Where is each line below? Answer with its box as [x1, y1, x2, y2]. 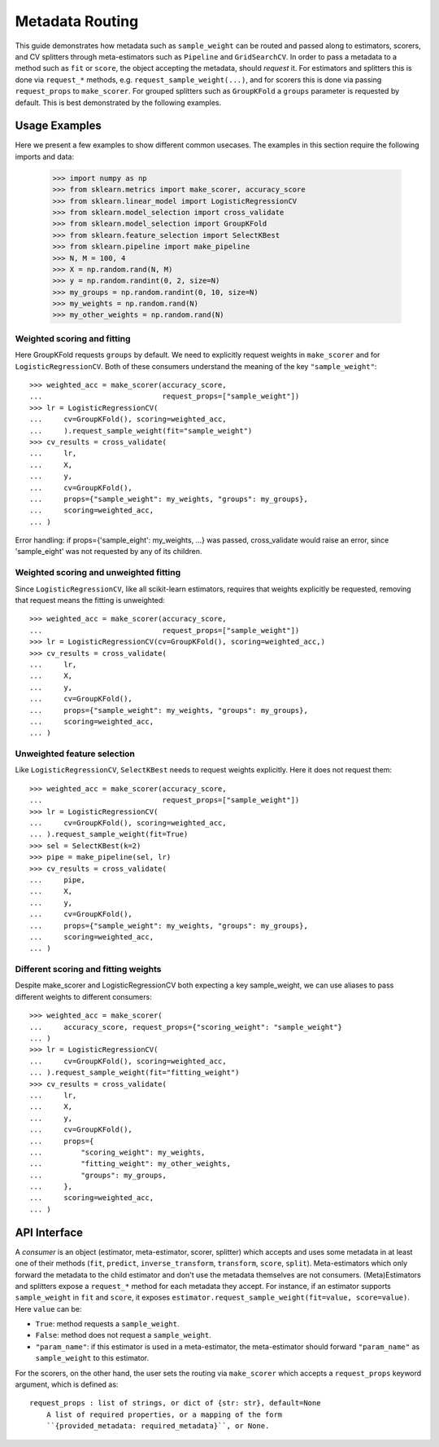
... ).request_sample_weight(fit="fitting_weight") [29, 1068, 240, 1077]
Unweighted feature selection [15, 748, 136, 759]
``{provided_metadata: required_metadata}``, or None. [46, 1422, 270, 1431]
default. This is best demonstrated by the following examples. [15, 98, 222, 108]
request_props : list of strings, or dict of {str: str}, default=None [29, 1398, 321, 1408]
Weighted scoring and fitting [15, 332, 131, 344]
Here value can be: [15, 1304, 82, 1313]
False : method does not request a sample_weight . [35, 1330, 211, 1340]
